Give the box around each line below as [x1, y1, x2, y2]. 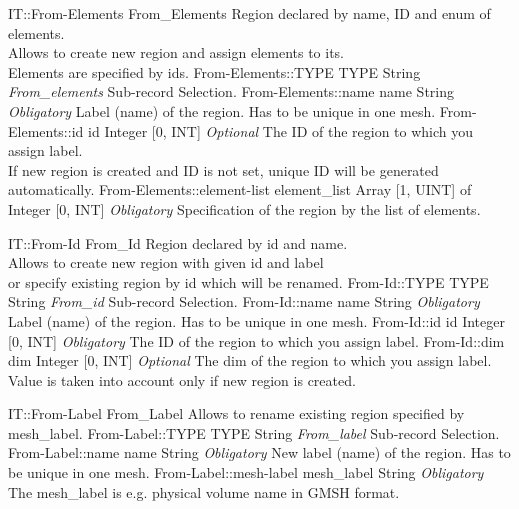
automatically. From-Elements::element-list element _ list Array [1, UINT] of [8, 179, 472, 200]
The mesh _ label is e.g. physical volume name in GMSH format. [8, 481, 400, 502]
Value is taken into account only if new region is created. [8, 369, 356, 390]
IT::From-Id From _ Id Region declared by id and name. [8, 232, 348, 253]
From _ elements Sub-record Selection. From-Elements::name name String [8, 81, 454, 102]
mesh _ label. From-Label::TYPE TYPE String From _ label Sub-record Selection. [8, 422, 500, 443]
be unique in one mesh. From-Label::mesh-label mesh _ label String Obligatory [8, 462, 484, 483]
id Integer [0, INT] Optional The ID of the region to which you [88, 120, 474, 141]
